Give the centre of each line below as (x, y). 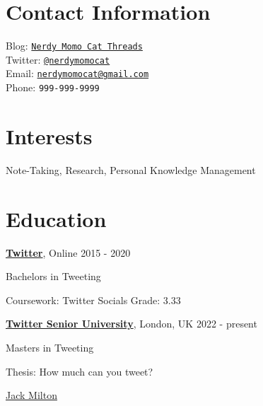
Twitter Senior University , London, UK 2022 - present (131, 324)
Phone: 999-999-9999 (53, 87)
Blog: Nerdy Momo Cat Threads (74, 46)
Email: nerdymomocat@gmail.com (77, 73)
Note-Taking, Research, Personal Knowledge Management (131, 169)
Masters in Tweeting (50, 347)
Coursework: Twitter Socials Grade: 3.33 (93, 300)
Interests (49, 135)
